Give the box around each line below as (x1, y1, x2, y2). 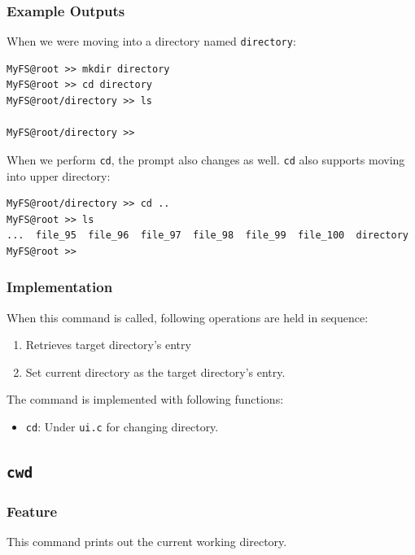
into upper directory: (7, 167, 111, 184)
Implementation (7, 277, 113, 297)
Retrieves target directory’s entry (25, 336, 191, 353)
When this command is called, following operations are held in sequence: (7, 308, 369, 326)
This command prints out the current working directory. (7, 533, 287, 550)
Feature (7, 501, 58, 521)
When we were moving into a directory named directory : (7, 33, 296, 50)
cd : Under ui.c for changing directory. (25, 418, 219, 435)
